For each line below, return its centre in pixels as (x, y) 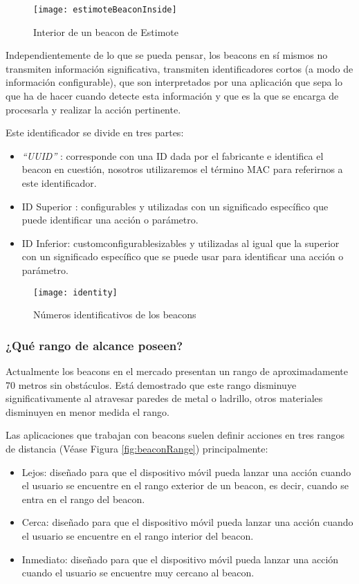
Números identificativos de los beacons (115, 314)
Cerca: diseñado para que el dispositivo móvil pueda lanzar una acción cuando (187, 522)
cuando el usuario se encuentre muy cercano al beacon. (138, 573)
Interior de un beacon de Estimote (106, 31)
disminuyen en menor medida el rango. (88, 411)
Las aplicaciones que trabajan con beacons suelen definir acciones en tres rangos (175, 435)
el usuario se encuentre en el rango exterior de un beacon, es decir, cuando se (185, 485)
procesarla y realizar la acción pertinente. (93, 109)
